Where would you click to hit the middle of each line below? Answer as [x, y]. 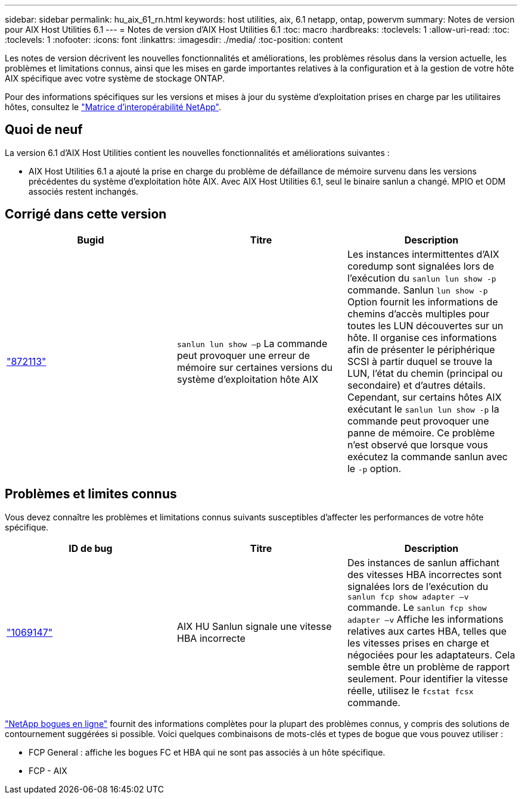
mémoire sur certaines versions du [255, 367]
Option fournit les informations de [422, 302]
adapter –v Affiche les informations [425, 619]
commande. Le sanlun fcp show [417, 607]
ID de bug [91, 548]
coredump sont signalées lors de [421, 266]
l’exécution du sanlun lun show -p [422, 278]
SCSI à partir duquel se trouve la [420, 361]
